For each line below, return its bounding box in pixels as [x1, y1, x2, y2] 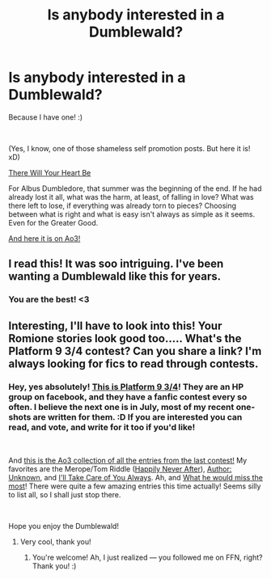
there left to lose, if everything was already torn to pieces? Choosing [8, 201, 237, 210]
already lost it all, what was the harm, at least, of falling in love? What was [8, 192, 254, 201]
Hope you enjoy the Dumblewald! [8, 521, 120, 530]
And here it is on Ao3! [8, 233, 81, 243]
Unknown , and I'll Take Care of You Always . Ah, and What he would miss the [8, 472, 263, 482]
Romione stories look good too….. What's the [8, 332, 242, 345]
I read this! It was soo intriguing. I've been [8, 257, 224, 271]
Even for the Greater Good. [8, 218, 99, 227]
